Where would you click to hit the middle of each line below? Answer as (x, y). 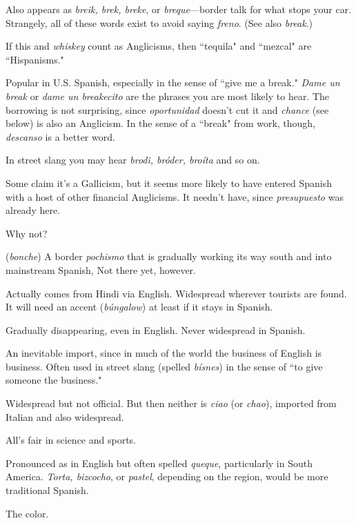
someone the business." (54, 380)
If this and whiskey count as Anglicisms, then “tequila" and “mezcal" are (159, 46)
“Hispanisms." (35, 59)
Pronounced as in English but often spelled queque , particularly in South (159, 463)
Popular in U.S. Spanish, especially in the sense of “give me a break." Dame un (173, 82)
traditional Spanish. (47, 490)
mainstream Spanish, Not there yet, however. (101, 269)
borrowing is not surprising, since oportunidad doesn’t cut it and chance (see (167, 109)
